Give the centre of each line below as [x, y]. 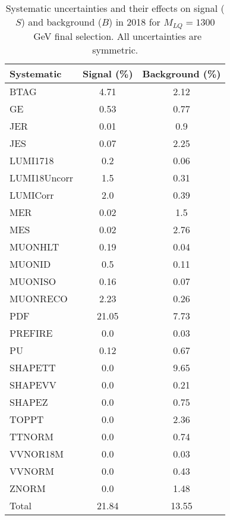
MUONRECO [39, 298]
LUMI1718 [32, 160]
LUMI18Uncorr [41, 177]
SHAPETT [33, 367]
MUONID [30, 264]
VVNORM [32, 471]
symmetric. [115, 49]
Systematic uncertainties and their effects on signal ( [115, 8]
